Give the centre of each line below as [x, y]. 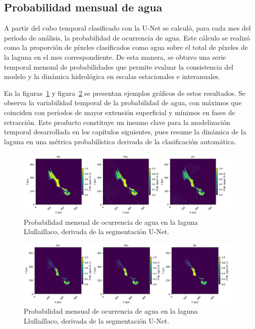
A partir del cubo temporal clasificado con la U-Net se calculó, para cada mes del [127, 28]
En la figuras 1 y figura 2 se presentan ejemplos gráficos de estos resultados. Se [125, 93]
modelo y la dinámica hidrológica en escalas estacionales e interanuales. [112, 76]
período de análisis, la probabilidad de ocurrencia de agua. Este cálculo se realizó [127, 37]
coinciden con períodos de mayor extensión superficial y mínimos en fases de [120, 112]
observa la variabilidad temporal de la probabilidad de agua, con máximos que [123, 103]
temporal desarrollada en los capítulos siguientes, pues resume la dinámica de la [125, 132]
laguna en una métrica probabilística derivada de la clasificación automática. [120, 141]
